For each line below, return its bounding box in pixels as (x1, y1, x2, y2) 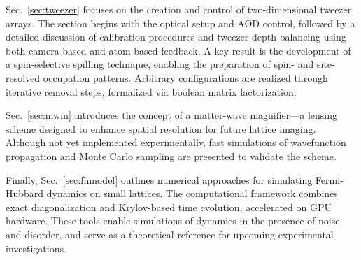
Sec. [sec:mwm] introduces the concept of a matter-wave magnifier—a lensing (6, 108, 337, 122)
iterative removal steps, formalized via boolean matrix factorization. (6, 84, 297, 99)
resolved (6, 70, 41, 85)
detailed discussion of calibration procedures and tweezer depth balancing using (6, 29, 346, 44)
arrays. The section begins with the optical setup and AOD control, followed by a (6, 15, 355, 30)
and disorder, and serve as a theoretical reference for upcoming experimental (6, 226, 334, 241)
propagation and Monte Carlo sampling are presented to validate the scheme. (6, 148, 337, 163)
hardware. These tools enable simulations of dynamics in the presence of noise (6, 213, 340, 228)
